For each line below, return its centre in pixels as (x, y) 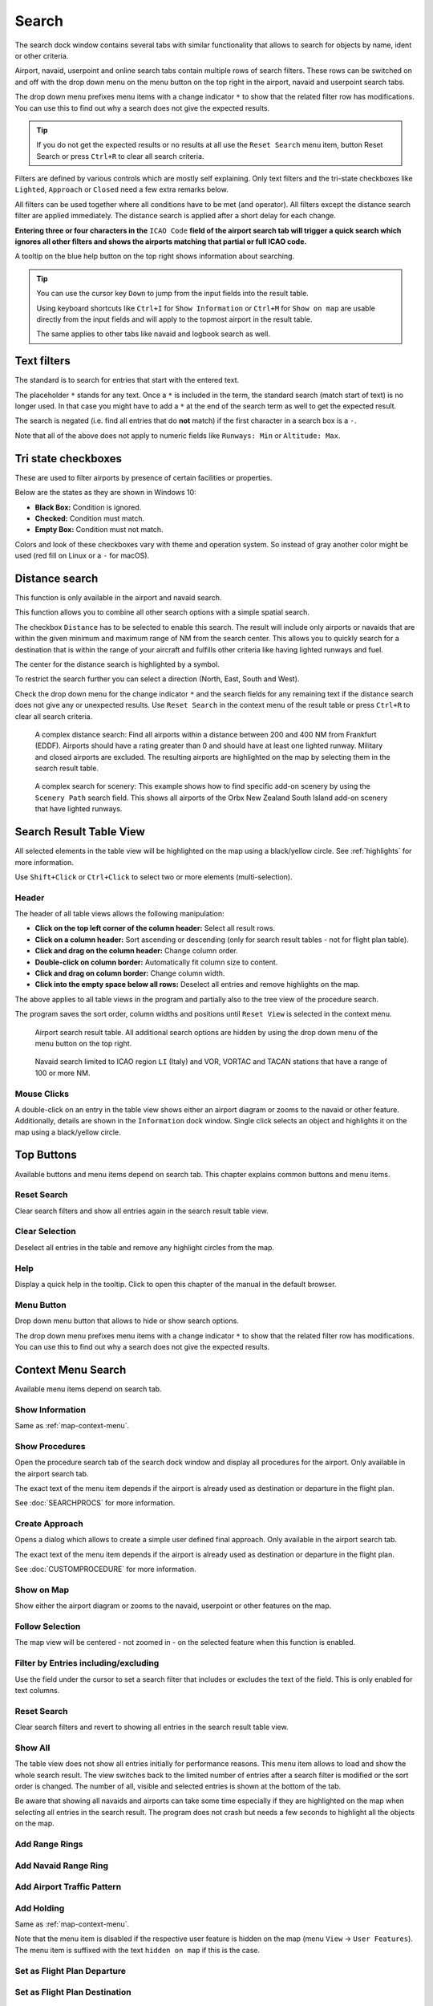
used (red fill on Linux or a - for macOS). (82, 556)
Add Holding (40, 1908)
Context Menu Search (71, 1369)
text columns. (37, 1691)
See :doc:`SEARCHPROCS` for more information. (95, 1503)
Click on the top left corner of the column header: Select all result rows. (155, 928)
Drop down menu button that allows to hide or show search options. (127, 1321)
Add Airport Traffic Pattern (68, 1887)
